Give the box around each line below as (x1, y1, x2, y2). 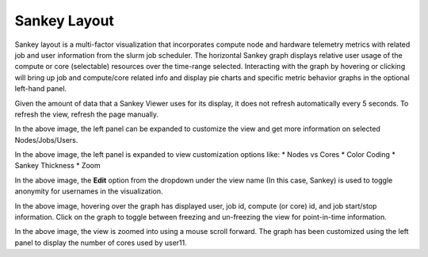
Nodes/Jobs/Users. (14, 135, 78, 144)
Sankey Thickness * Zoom (14, 161, 101, 171)
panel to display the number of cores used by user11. (14, 238, 187, 247)
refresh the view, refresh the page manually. (14, 109, 159, 119)
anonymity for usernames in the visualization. (14, 186, 163, 196)
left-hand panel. (14, 84, 67, 94)
